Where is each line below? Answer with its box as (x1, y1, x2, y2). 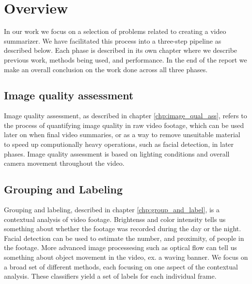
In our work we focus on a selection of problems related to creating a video (4, 26, 226, 36)
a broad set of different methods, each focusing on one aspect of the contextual (4, 261, 238, 271)
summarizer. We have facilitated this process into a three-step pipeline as (4, 35, 221, 46)
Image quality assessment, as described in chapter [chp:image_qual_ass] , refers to (4, 110, 247, 121)
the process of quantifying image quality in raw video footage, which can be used (4, 120, 244, 130)
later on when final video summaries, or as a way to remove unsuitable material (4, 129, 240, 140)
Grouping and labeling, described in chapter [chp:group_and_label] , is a (4, 205, 220, 215)
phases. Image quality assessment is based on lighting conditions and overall (4, 148, 230, 158)
